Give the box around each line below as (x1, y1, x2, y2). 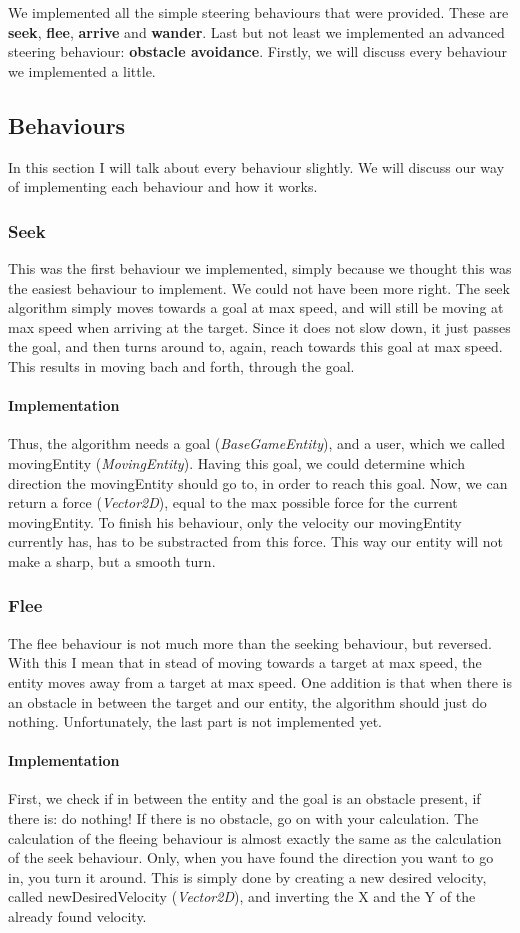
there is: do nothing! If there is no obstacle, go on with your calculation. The (8, 808, 479, 829)
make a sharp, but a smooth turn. (8, 550, 216, 571)
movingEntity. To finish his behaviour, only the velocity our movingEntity (8, 511, 462, 532)
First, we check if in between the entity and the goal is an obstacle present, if (8, 788, 481, 809)
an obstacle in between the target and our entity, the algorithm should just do (8, 691, 487, 712)
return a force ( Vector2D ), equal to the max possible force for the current (8, 492, 458, 513)
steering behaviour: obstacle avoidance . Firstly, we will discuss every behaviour (8, 41, 508, 62)
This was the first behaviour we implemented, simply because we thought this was (8, 257, 512, 278)
